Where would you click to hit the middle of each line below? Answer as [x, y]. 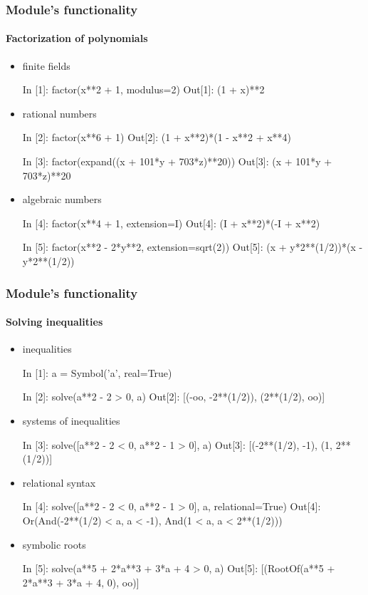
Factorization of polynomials [77, 38]
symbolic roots [54, 544]
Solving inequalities [54, 322]
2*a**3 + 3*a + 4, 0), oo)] [81, 582]
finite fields [46, 65]
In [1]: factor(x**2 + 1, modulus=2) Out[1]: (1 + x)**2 [143, 89]
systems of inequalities [71, 420]
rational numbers [59, 113]
